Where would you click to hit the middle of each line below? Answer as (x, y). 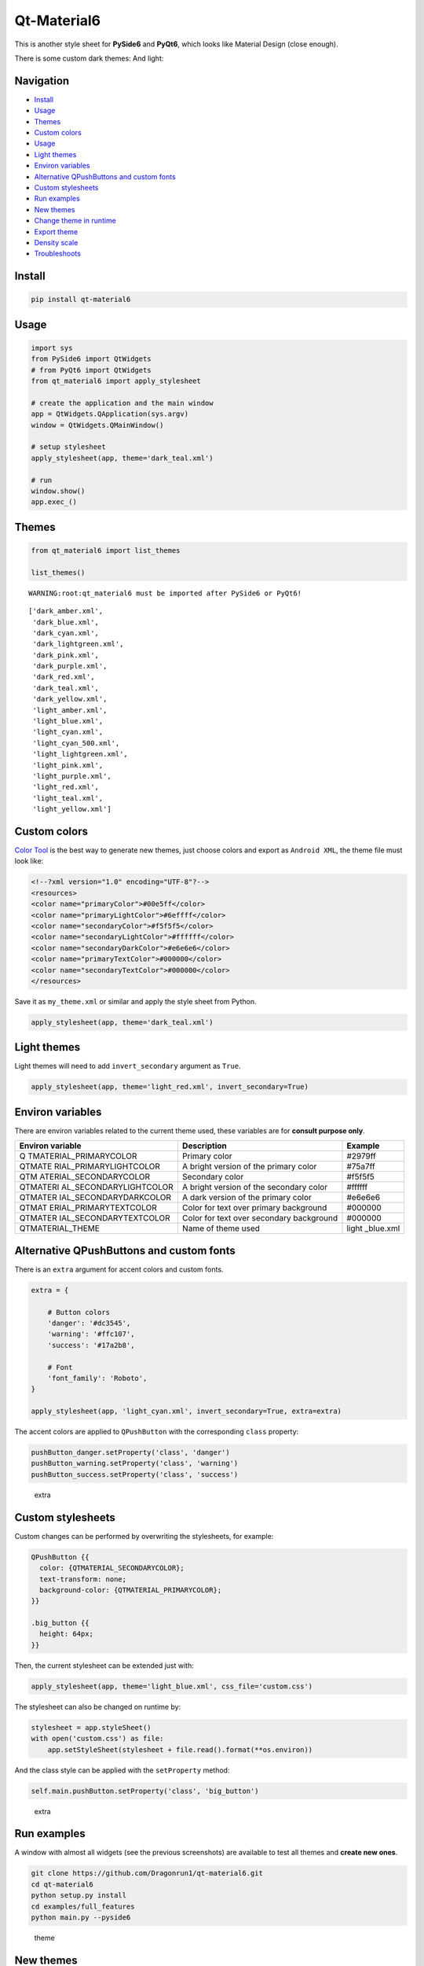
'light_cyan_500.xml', (76, 743)
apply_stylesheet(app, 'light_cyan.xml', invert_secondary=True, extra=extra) (186, 1411)
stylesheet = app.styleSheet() (91, 1727)
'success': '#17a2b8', (91, 1345)
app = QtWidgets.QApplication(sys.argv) (110, 414)
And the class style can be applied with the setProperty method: (122, 1770)
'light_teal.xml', (68, 798)
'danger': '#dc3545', (89, 1323)
